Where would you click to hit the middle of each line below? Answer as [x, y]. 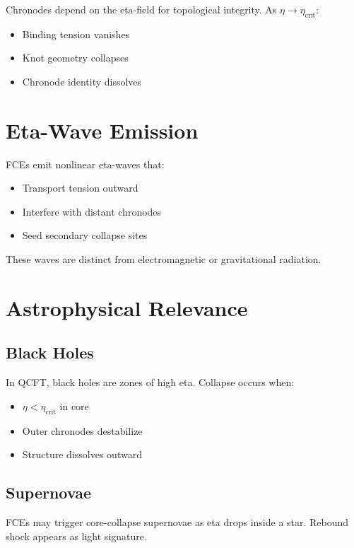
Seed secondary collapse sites [85, 235]
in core [74, 406]
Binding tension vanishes [76, 34]
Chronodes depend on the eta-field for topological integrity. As [141, 9]
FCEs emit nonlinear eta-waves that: [85, 164]
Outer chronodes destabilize [82, 430]
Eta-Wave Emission [102, 130]
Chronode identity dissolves [82, 81]
